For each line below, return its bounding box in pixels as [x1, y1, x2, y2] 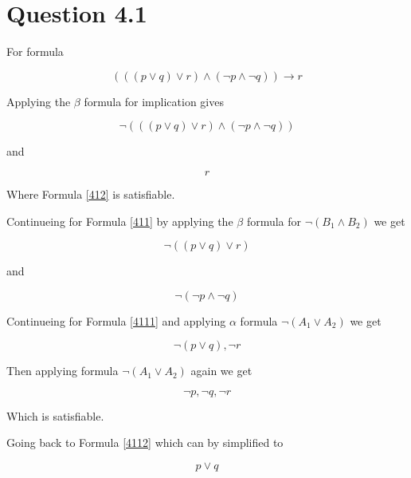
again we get [190, 362, 252, 379]
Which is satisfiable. [6, 407, 104, 424]
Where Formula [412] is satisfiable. [6, 185, 175, 202]
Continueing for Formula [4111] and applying [6, 312, 226, 329]
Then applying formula [6, 362, 119, 379]
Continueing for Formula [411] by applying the [6, 212, 233, 229]
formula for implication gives [84, 93, 224, 109]
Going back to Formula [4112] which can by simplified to [6, 434, 284, 451]
